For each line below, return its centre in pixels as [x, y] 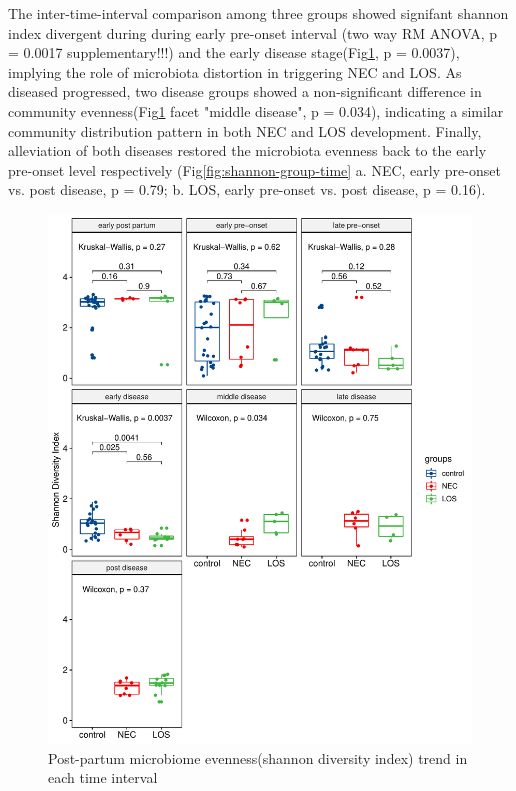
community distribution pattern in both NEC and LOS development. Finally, [245, 130]
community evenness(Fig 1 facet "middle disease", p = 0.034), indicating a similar [256, 110]
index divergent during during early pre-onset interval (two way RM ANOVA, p [252, 32]
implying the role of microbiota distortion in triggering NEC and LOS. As [235, 71]
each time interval [103, 777]
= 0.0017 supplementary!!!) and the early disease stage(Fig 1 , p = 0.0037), [234, 52]
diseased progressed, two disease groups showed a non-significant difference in [245, 91]
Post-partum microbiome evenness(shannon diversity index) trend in [258, 757]
